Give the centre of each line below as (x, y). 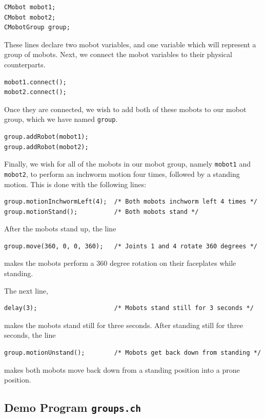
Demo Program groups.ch (73, 407)
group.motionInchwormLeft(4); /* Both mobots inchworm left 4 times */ (131, 202)
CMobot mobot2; (30, 17)
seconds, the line (30, 335)
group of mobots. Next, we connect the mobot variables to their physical (118, 54)
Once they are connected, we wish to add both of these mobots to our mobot (125, 109)
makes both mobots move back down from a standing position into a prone (122, 369)
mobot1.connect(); (35, 82)
